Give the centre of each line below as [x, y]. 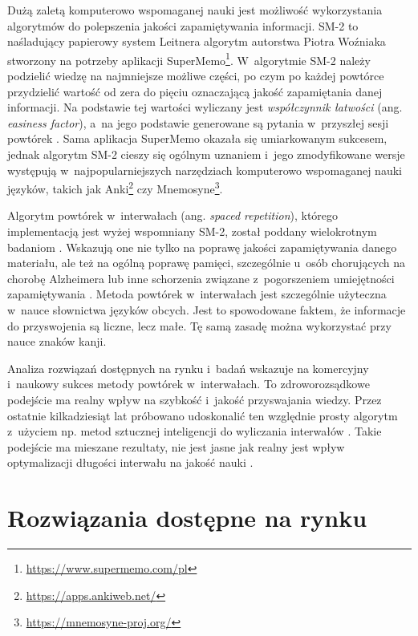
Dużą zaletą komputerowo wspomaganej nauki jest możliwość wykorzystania [195, 10]
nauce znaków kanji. [57, 341]
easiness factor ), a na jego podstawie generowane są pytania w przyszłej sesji [198, 122]
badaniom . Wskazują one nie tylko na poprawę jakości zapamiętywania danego [202, 247]
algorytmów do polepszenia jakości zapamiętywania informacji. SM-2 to [183, 25]
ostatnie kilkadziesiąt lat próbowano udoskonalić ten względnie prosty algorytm [203, 415]
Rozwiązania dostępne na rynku [187, 518]
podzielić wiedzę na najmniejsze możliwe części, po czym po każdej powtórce [196, 76]
